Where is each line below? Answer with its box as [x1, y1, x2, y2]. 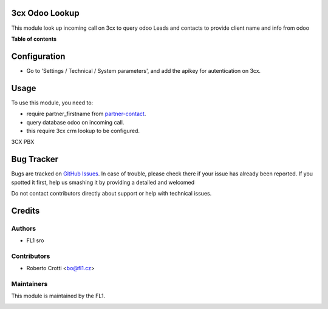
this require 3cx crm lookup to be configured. [26, 127, 140, 134]
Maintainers [11, 280, 48, 288]
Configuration [11, 51, 66, 61]
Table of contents [11, 35, 57, 42]
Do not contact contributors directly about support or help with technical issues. [11, 189, 212, 197]
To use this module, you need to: [11, 99, 94, 106]
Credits [11, 205, 40, 216]
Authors [11, 224, 36, 233]
